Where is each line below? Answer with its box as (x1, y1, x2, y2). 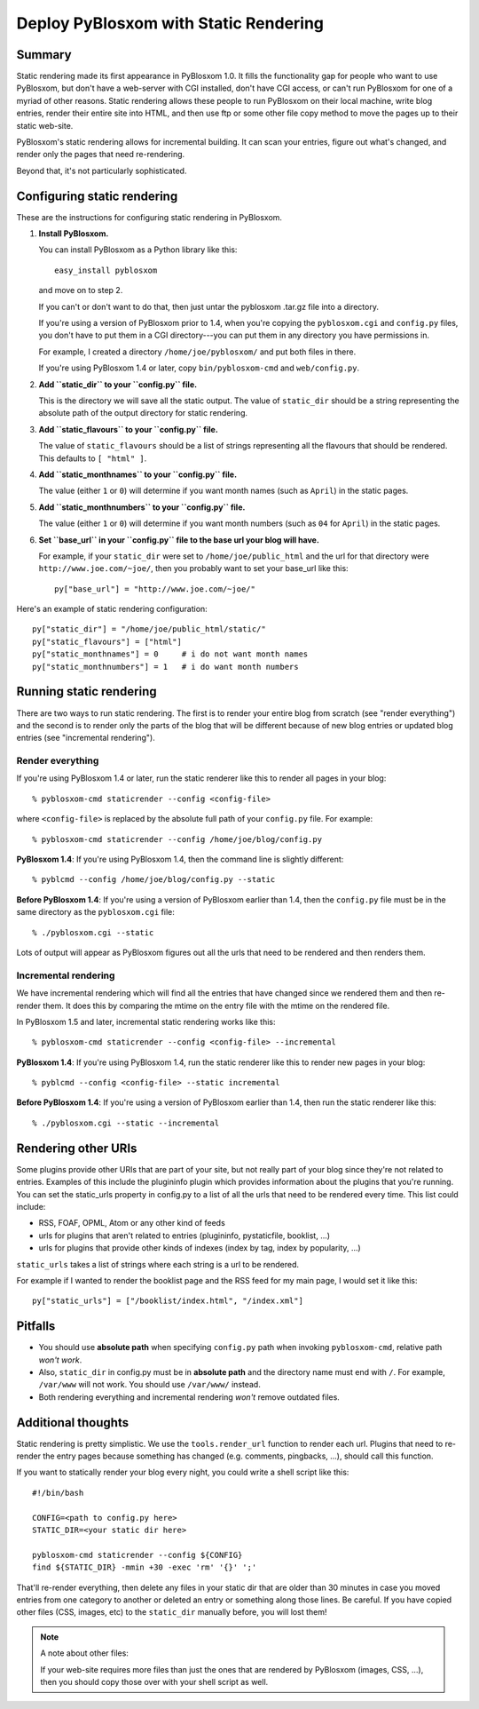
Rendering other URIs (16, 1141, 137, 1156)
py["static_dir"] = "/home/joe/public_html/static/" (32, 624, 266, 634)
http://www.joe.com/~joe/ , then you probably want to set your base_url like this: (38, 563, 349, 574)
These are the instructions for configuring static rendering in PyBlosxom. (16, 211, 283, 222)
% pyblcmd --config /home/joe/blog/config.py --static (32, 875, 276, 885)
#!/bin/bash (32, 1488, 84, 1498)
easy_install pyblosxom (54, 265, 158, 275)
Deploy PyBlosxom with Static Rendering (16, 13, 324, 33)
